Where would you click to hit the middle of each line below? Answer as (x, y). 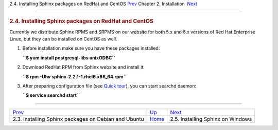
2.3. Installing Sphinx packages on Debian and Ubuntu (78, 119)
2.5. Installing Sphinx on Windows (211, 119)
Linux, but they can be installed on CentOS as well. (64, 39)
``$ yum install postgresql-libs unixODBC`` (69, 58)
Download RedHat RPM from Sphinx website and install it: (84, 67)
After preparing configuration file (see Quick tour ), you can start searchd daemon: (109, 86)
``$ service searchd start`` (51, 95)
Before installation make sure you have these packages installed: (91, 48)
